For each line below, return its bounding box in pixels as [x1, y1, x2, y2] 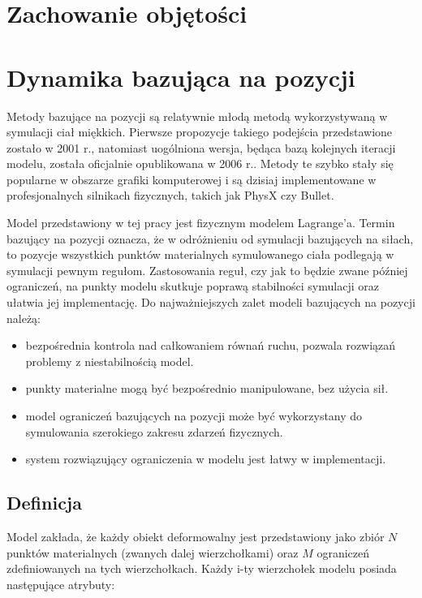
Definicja [6, 490, 82, 515]
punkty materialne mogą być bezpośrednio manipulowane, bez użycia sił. [25, 380, 389, 397]
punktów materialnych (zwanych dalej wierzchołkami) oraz [6, 544, 299, 561]
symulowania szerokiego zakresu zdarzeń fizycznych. [25, 423, 283, 440]
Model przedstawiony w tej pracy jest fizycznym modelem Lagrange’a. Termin [6, 214, 395, 231]
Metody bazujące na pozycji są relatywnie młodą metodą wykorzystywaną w [6, 107, 388, 124]
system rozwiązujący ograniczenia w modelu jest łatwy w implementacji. [25, 450, 386, 467]
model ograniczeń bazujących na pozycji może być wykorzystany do [25, 407, 363, 424]
